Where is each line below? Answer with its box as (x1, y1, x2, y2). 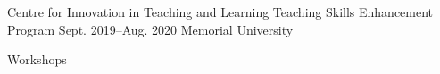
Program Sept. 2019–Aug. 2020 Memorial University (7, 20, 294, 38)
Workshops (7, 50, 67, 69)
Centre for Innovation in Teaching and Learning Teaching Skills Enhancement (7, 3, 434, 21)
